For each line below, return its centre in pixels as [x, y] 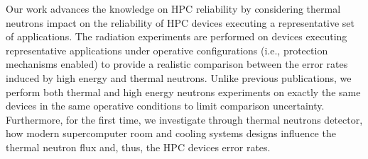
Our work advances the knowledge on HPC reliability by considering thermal [173, 8]
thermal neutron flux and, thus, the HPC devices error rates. [138, 147]
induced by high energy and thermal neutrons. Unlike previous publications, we [179, 77]
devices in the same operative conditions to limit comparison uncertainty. [165, 106]
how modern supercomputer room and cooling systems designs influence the [171, 133]
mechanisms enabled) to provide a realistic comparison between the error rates [177, 64]
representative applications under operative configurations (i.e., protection [167, 50]
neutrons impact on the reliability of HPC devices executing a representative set [180, 22]
